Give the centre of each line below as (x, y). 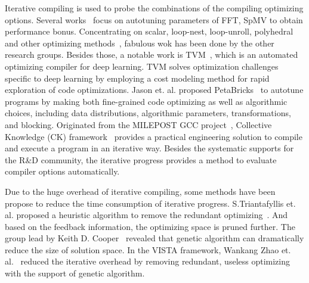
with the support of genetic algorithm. (75, 273)
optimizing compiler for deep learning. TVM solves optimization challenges (142, 66)
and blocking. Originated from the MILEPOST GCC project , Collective (138, 124)
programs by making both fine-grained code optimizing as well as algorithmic (146, 101)
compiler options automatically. (62, 171)
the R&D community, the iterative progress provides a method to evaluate (141, 159)
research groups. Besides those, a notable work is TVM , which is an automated (152, 55)
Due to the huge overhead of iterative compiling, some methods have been (140, 191)
